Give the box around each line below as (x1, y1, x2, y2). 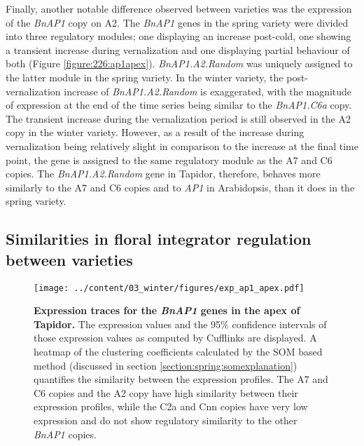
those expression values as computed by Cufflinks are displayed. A (34, 330, 317, 345)
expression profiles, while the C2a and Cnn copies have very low (34, 399, 308, 414)
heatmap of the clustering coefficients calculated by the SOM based (34, 344, 323, 358)
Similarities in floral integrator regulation (6, 228, 311, 250)
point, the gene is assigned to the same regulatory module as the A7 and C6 (6, 152, 332, 167)
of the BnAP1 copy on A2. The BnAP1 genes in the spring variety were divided (6, 15, 349, 29)
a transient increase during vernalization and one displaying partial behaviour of (6, 42, 350, 57)
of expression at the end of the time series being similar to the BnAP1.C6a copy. (6, 97, 352, 112)
